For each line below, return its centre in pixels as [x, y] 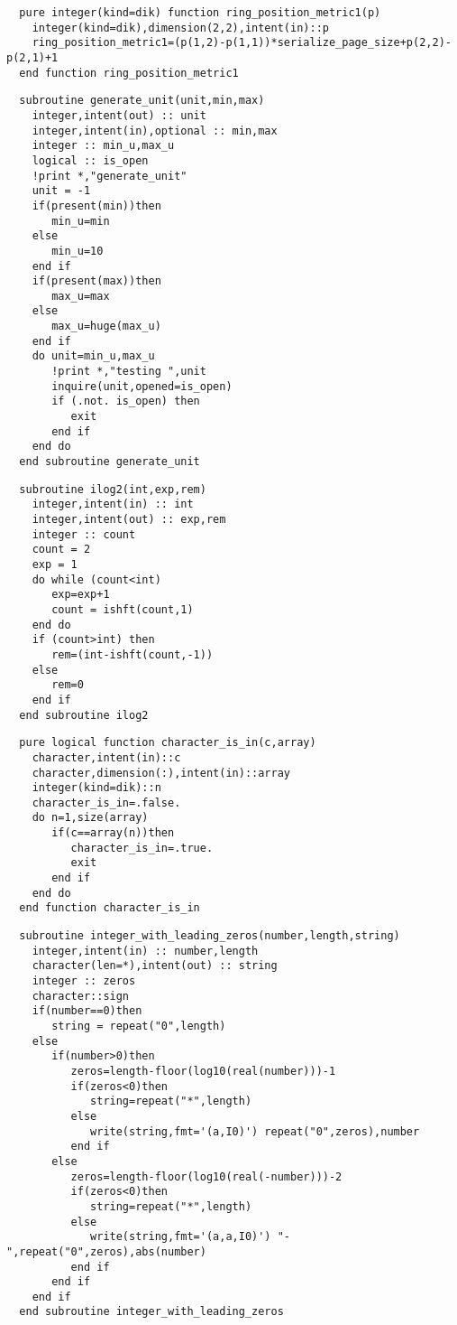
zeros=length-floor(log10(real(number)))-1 [203, 1071]
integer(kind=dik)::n [96, 788]
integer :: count [84, 534]
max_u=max [81, 296]
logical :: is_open [90, 160]
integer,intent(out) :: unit [119, 115]
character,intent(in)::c [106, 757]
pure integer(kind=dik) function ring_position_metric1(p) [200, 13]
